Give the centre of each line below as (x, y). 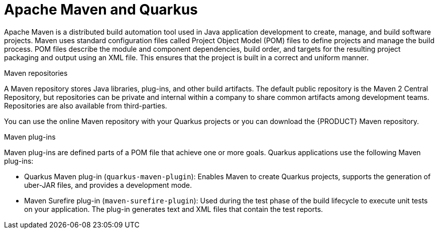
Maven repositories (36, 73)
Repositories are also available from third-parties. (86, 105)
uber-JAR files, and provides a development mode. (108, 185)
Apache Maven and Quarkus (101, 10)
